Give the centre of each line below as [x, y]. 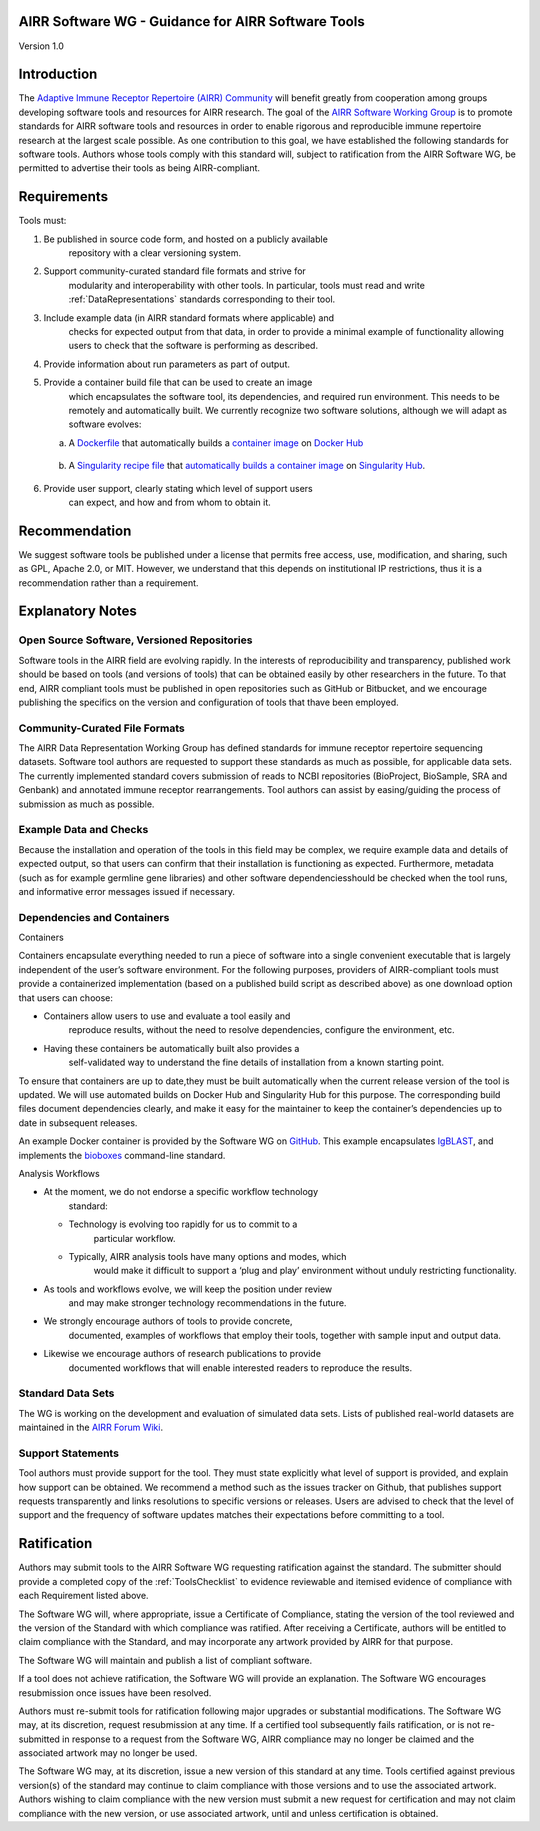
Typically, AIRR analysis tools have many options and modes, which [207, 1256]
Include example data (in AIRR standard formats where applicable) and [189, 317]
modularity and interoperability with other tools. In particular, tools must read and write [246, 285]
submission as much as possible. [86, 804]
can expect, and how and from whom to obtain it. [170, 502]
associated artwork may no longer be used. [108, 1753]
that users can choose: [66, 997]
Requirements [63, 196]
